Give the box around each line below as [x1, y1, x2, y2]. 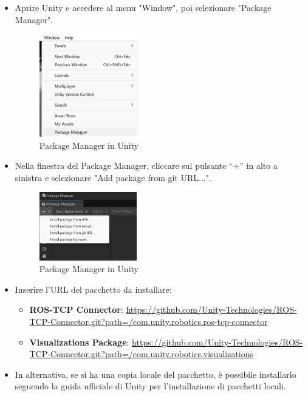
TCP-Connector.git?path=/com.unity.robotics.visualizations [29, 347, 254, 360]
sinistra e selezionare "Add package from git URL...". [15, 171, 211, 183]
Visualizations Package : [29, 335, 129, 348]
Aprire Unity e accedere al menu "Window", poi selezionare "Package [15, 1, 272, 13]
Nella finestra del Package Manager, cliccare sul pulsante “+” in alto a [15, 159, 278, 172]
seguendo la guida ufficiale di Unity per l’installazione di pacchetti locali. [15, 380, 286, 392]
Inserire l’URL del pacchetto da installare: [15, 282, 172, 295]
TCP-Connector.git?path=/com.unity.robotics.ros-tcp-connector [29, 315, 268, 327]
